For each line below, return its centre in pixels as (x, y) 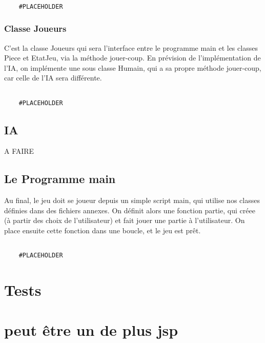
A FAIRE (19, 151)
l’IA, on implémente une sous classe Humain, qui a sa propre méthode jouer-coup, (133, 67)
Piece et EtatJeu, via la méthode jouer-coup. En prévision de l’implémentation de (132, 58)
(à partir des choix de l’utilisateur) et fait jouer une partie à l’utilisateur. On (125, 220)
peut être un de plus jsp (91, 330)
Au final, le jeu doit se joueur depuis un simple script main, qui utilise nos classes (132, 200)
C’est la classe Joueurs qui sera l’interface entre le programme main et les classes (131, 47)
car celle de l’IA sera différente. (53, 78)
